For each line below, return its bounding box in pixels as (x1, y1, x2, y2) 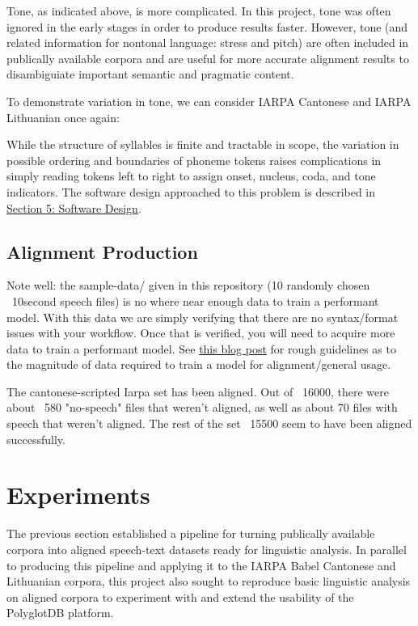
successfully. (6, 430, 65, 447)
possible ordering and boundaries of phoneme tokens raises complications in (6, 151, 382, 168)
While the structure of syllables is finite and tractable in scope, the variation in (6, 136, 399, 153)
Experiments (6, 478, 150, 511)
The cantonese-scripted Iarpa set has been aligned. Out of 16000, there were (6, 383, 389, 400)
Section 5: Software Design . (6, 199, 141, 216)
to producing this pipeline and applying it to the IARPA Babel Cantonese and (6, 556, 396, 573)
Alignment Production (6, 239, 198, 264)
